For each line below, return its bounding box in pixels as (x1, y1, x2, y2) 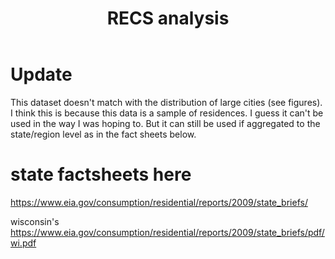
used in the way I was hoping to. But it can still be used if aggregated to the (10, 117, 321, 129)
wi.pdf (10, 237, 37, 249)
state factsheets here (10, 163, 192, 186)
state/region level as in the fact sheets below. (10, 128, 197, 140)
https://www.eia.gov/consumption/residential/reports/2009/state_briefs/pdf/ (10, 226, 325, 238)
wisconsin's (10, 215, 60, 227)
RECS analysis (106, 7, 230, 30)
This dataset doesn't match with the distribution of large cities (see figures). (10, 96, 323, 108)
